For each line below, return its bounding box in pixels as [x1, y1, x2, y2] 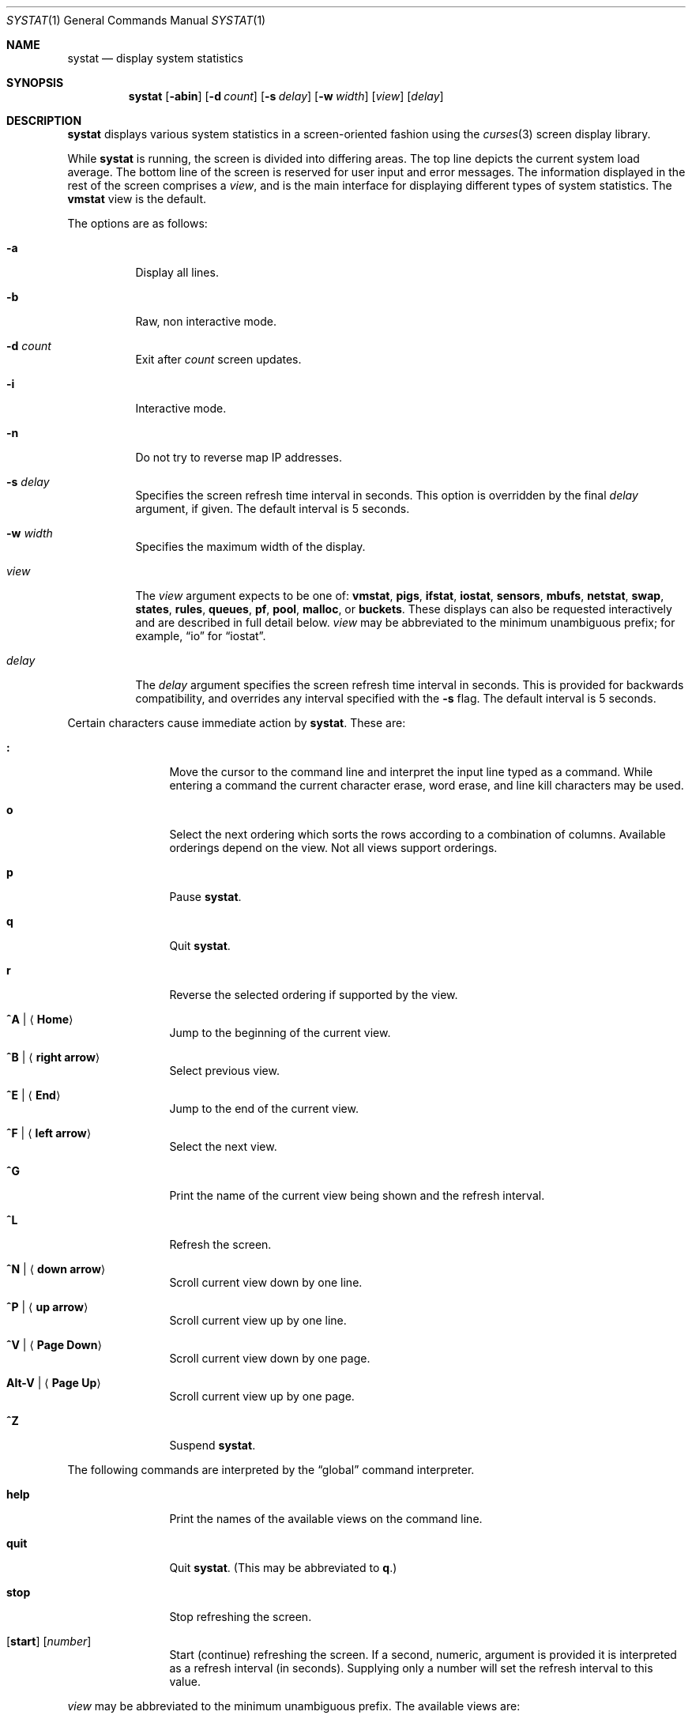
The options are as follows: [67, 217, 208, 230]
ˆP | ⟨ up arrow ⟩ [6, 1300, 88, 1314]
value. [169, 1675, 201, 1688]
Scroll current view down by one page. [169, 1351, 370, 1365]
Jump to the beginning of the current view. [169, 1026, 391, 1039]
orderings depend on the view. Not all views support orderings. [169, 841, 498, 854]
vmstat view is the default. [67, 192, 207, 205]
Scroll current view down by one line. [169, 1276, 363, 1289]
